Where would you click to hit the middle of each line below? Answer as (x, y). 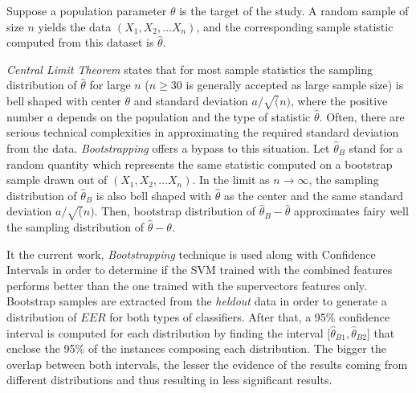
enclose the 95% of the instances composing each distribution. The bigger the (196, 348)
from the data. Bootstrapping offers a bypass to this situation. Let (168, 147)
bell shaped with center (64, 100)
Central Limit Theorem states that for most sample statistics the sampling (190, 69)
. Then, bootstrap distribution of (175, 211)
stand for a (376, 147)
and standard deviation (191, 100)
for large (110, 85)
